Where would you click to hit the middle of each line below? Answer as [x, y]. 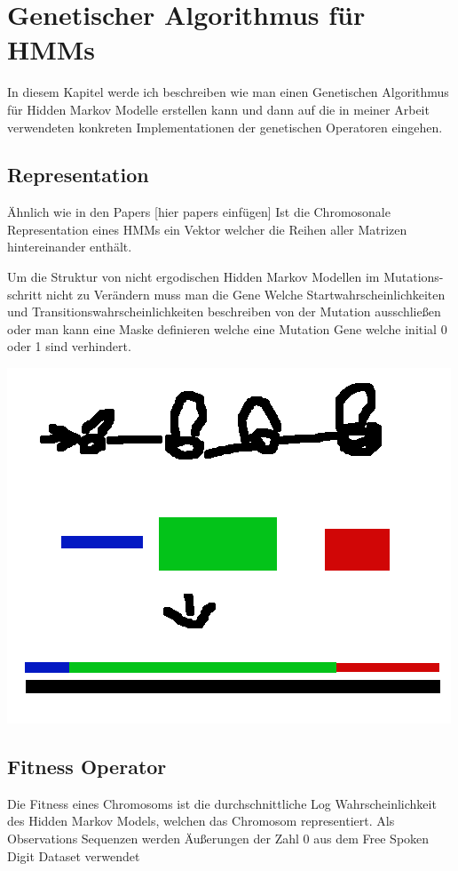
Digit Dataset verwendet [74, 855]
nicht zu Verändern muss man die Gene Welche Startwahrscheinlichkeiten [246, 294]
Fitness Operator [87, 767]
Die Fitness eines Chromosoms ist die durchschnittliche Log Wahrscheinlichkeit [222, 803]
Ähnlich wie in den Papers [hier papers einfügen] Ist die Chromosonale [199, 212]
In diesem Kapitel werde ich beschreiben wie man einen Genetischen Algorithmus [228, 92]
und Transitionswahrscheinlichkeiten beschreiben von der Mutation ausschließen [224, 312]
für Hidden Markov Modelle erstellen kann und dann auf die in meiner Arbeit [218, 109]
